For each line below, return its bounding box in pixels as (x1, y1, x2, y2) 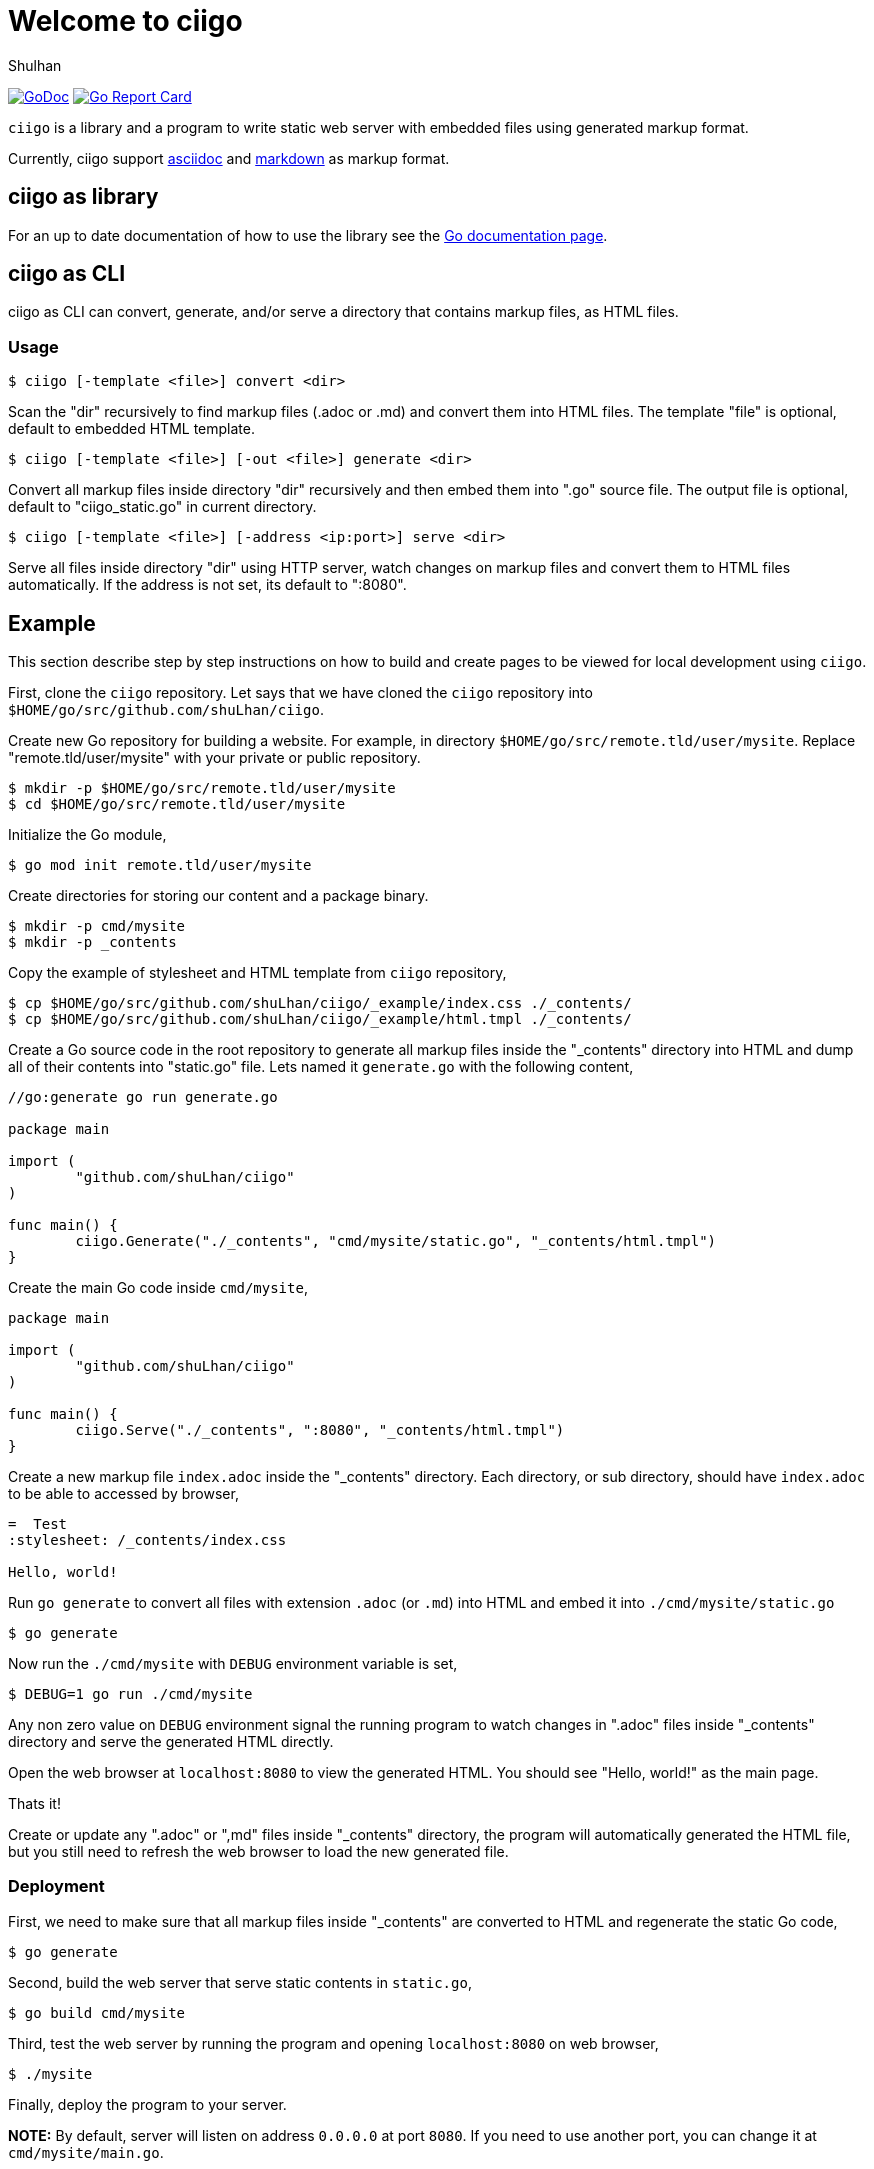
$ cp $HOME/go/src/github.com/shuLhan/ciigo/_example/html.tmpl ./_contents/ (8, 1011, 632, 1028)
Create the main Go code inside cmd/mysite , (8, 1279, 308, 1297)
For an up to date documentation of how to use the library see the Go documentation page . (8, 226, 608, 244)
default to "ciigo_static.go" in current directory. (8, 498, 317, 516)
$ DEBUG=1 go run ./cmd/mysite (8, 1686, 253, 1703)
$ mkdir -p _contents (8, 934, 177, 951)
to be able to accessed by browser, (8, 1485, 239, 1503)
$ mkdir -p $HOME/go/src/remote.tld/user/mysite (8, 780, 396, 797)
